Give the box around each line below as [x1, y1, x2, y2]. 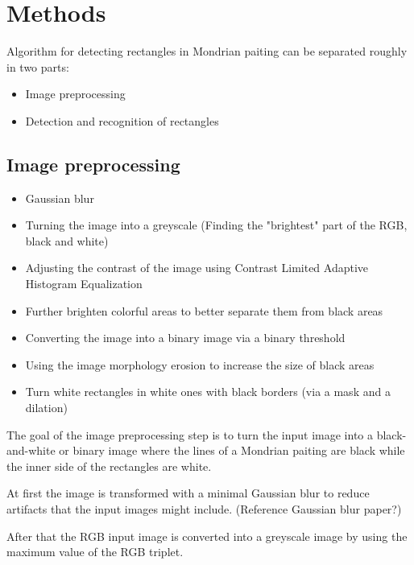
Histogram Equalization [25, 275, 143, 292]
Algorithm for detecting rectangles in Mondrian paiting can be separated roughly [6, 43, 408, 60]
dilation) [25, 399, 68, 416]
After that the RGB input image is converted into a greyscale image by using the [6, 527, 408, 544]
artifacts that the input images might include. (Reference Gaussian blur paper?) [6, 501, 402, 518]
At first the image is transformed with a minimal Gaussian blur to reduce [6, 485, 370, 501]
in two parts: [6, 58, 69, 75]
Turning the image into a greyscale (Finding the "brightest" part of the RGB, [25, 217, 408, 233]
